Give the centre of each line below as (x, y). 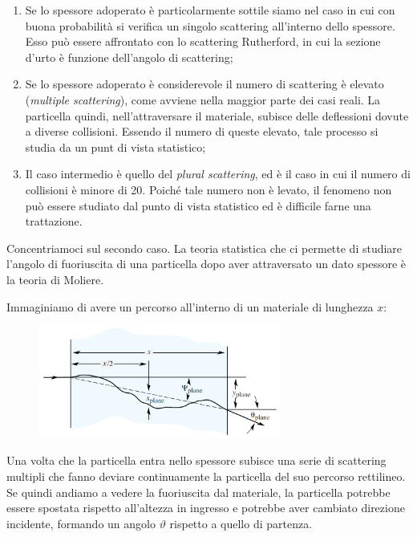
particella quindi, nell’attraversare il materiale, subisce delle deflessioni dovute (217, 115)
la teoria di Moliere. (55, 279)
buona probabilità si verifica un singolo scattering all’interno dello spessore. (210, 25)
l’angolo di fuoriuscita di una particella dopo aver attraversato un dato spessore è (206, 264)
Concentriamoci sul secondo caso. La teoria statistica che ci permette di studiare (204, 248)
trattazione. (54, 221)
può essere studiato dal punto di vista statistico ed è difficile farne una (198, 205)
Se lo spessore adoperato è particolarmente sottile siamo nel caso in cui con (210, 10)
